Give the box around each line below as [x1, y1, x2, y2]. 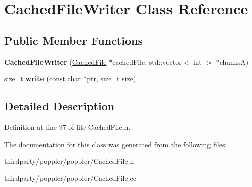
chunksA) [219, 56, 249, 67]
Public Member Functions [4, 32, 143, 48]
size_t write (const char [4, 73, 81, 84]
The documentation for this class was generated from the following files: [4, 138, 227, 149]
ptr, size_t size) [87, 73, 136, 84]
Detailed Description [4, 98, 115, 114]
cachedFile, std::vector [112, 56, 182, 67]
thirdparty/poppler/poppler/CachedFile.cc [4, 172, 136, 183]
